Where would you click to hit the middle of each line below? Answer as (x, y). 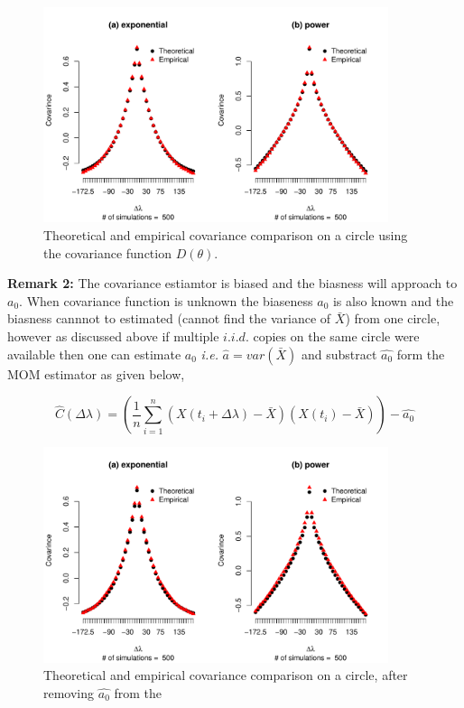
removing (69, 692)
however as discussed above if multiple (113, 336)
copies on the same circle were (336, 336)
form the (421, 354)
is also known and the (393, 300)
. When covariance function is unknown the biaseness (166, 300)
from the (138, 692)
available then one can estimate (94, 354)
